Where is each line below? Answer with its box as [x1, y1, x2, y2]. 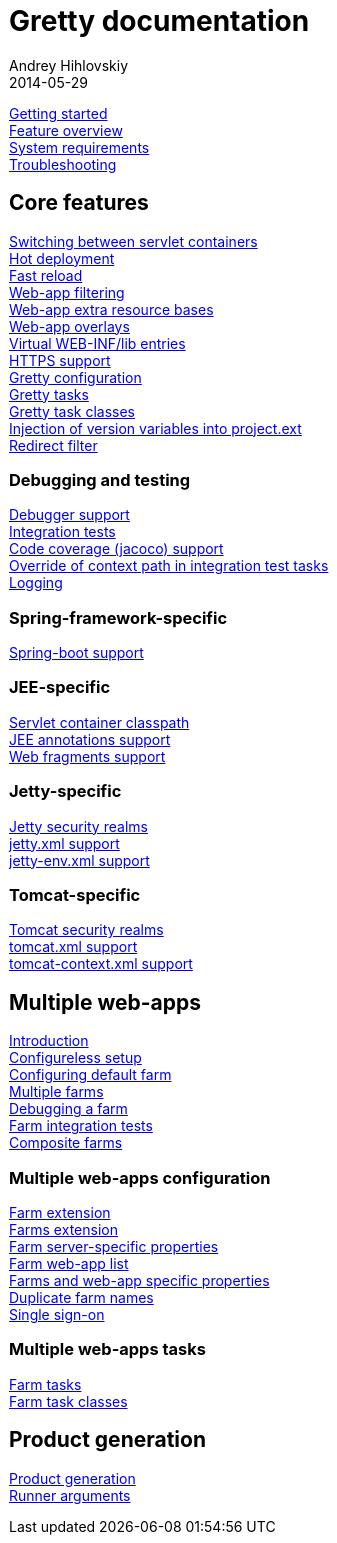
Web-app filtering [9, 283, 125, 301]
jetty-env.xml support [9, 851, 150, 869]
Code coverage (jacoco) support [9, 540, 224, 558]
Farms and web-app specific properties [9, 1271, 270, 1289]
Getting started [9, 104, 108, 122]
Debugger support [9, 506, 130, 524]
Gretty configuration [9, 368, 142, 386]
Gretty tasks [9, 385, 89, 403]
